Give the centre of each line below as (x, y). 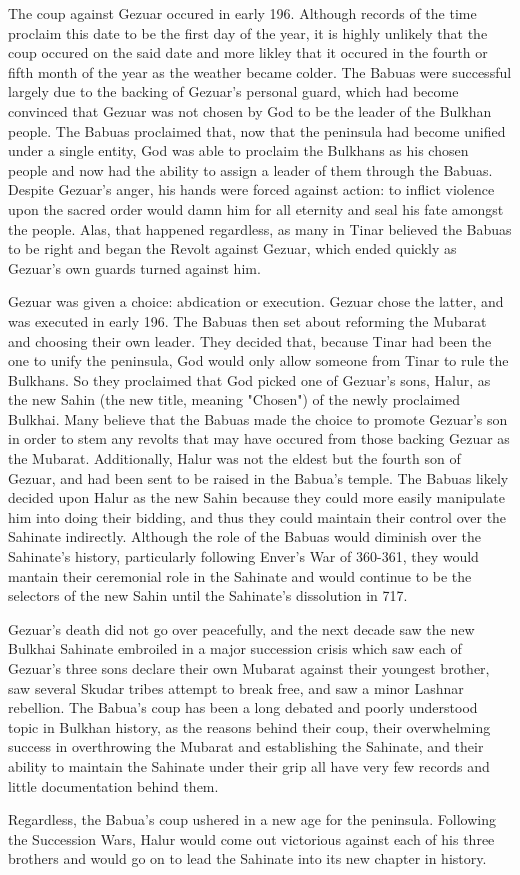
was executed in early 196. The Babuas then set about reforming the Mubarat (247, 320)
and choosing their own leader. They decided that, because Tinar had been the (250, 340)
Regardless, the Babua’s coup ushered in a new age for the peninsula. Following (252, 819)
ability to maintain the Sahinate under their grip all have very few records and (249, 765)
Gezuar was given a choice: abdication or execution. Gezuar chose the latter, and (256, 301)
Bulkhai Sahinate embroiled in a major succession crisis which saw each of (235, 648)
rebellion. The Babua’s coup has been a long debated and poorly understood (243, 707)
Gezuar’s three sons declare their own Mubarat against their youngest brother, (249, 668)
